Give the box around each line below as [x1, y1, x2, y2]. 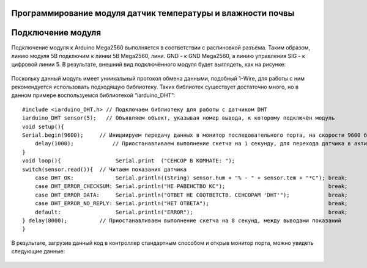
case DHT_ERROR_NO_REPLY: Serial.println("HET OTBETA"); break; [34, 200, 348, 207]
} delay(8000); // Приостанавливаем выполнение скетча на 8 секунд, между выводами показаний [22, 217, 342, 224]
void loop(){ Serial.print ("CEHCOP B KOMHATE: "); [22, 158, 235, 164]
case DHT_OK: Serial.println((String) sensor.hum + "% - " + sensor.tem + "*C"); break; [34, 175, 348, 181]
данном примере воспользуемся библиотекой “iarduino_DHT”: [11, 92, 176, 99]
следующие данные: [11, 248, 65, 255]
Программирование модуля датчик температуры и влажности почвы [11, 8, 295, 18]
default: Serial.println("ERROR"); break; [34, 208, 348, 215]
